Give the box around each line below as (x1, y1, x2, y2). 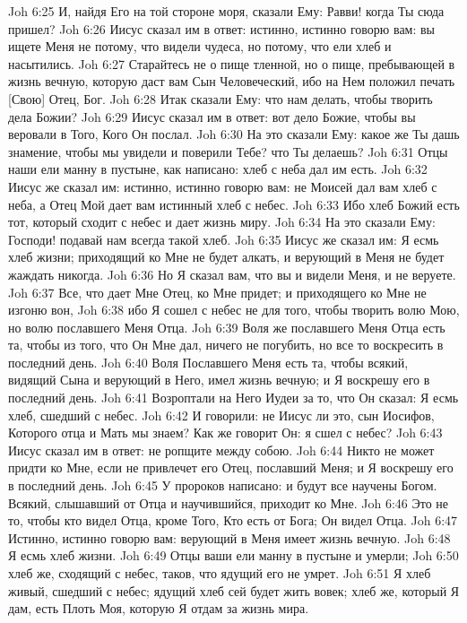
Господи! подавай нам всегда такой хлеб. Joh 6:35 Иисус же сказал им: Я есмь (8, 229, 439, 248)
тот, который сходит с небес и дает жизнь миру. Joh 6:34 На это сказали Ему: (8, 212, 436, 231)
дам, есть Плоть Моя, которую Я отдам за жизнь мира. (8, 599, 309, 618)
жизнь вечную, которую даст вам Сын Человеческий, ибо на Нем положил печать (8, 72, 455, 91)
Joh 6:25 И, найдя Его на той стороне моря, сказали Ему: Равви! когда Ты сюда (8, 2, 445, 20)
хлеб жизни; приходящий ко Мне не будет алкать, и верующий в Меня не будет (8, 247, 445, 266)
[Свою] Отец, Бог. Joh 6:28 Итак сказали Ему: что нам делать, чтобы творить (8, 89, 433, 108)
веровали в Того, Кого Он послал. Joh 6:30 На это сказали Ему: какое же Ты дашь (8, 125, 460, 143)
